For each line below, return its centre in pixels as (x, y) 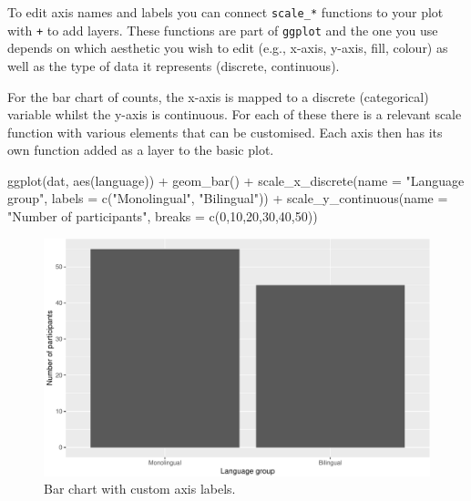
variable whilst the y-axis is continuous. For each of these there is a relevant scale (235, 114)
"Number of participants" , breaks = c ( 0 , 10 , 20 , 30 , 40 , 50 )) (163, 216)
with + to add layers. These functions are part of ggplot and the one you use (223, 30)
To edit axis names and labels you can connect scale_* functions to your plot (225, 12)
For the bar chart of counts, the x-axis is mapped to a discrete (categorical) (218, 96)
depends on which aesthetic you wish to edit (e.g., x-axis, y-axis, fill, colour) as (228, 48)
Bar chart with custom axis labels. (140, 489)
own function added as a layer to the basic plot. (141, 150)
